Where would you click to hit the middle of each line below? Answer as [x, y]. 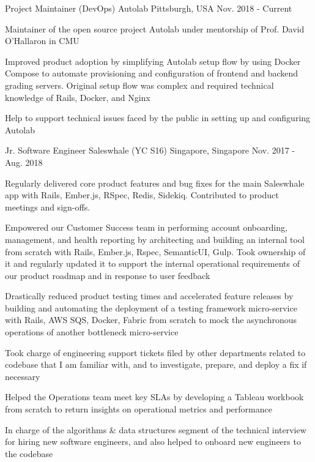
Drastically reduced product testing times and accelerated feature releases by [149, 296]
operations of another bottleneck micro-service [92, 332]
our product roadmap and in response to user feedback [108, 275]
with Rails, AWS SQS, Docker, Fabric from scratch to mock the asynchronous [151, 320]
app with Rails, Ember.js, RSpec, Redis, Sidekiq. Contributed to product [142, 195]
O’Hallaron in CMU [42, 41]
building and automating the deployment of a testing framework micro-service [151, 307]
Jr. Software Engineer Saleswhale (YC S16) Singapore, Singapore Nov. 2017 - [150, 150]
